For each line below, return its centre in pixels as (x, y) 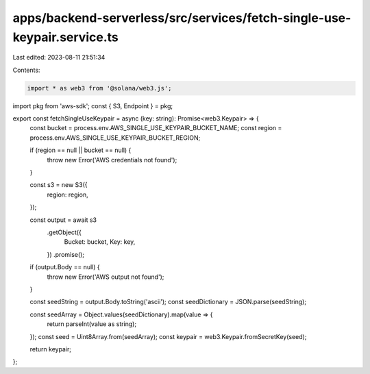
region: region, (67, 195)
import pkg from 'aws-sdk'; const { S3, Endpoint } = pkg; (93, 105)
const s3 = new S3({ (59, 185)
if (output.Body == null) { (65, 267)
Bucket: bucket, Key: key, (100, 242)
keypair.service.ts (66, 37)
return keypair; (51, 349)
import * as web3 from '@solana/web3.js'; (99, 88)
